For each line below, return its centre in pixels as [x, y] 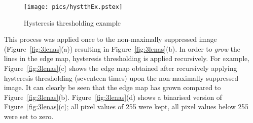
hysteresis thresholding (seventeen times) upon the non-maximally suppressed [121, 77]
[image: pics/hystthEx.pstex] [73, 7]
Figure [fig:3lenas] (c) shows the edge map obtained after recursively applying [121, 68]
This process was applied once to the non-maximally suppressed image [110, 39]
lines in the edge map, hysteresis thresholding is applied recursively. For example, [127, 58]
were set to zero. [29, 116]
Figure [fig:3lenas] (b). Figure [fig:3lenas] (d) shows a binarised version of [113, 97]
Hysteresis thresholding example [72, 22]
